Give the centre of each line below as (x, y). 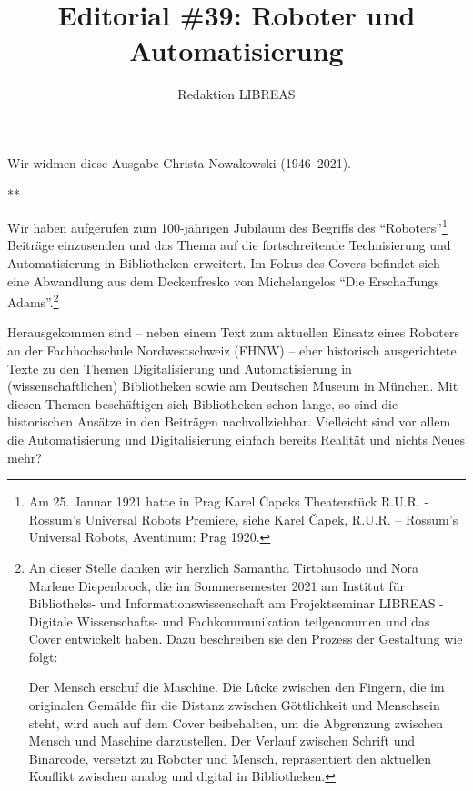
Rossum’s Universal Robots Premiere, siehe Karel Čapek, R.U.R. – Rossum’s (243, 519)
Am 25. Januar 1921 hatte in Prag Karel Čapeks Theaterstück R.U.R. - (229, 501)
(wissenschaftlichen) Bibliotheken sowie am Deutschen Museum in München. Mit (233, 386)
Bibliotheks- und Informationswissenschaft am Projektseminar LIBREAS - (236, 603)
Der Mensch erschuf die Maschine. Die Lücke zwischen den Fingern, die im (236, 687)
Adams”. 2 (33, 300)
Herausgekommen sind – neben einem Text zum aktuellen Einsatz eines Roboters (234, 332)
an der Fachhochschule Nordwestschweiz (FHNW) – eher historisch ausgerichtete (232, 350)
